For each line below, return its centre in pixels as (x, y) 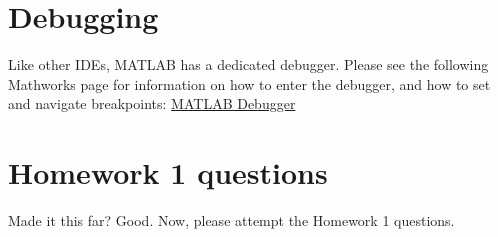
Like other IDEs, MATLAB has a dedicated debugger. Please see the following (248, 64)
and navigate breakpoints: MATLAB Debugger (152, 103)
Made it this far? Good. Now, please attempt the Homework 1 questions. (231, 220)
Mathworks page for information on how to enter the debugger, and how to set (249, 83)
